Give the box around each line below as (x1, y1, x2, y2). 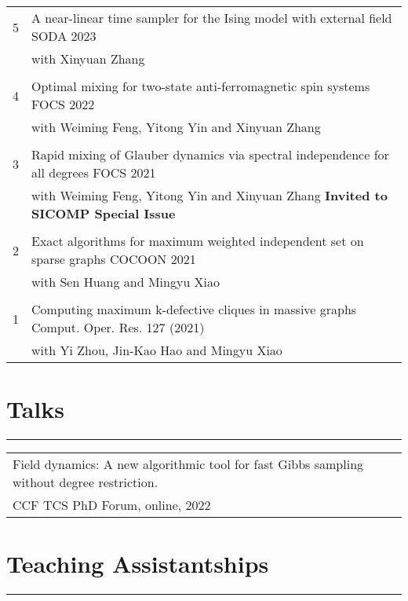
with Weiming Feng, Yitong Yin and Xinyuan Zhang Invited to (31, 186, 388, 204)
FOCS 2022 (31, 95, 95, 113)
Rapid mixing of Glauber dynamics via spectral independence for (31, 145, 389, 163)
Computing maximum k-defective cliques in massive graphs (31, 300, 357, 318)
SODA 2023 (31, 27, 97, 45)
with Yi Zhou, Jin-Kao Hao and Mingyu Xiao (31, 341, 282, 359)
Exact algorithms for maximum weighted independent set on (31, 232, 364, 250)
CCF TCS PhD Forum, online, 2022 (13, 496, 211, 515)
